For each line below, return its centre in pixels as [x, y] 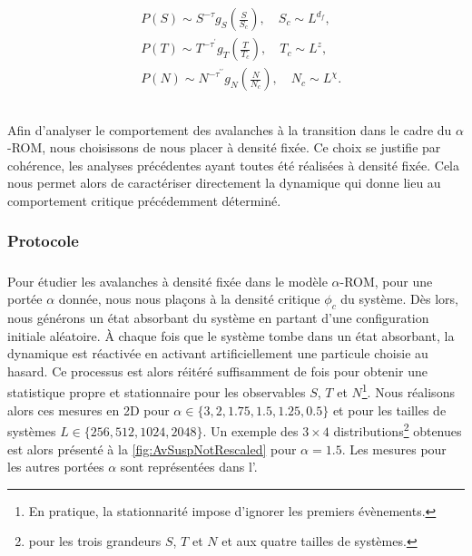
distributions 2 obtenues [398, 429]
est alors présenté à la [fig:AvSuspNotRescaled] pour [152, 449]
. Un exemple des [251, 430]
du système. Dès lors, [399, 299]
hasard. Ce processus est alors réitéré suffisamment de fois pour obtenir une [217, 371]
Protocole [43, 241]
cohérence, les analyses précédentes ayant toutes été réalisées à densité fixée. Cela [233, 165]
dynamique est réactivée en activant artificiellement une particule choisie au [218, 353]
